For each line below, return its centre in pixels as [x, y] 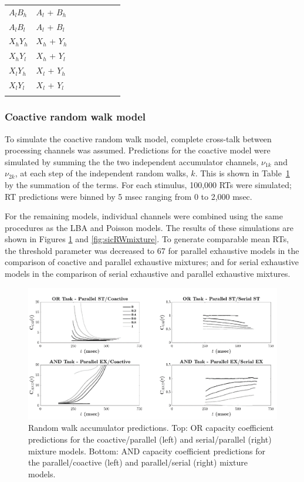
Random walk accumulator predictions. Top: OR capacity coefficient [151, 428]
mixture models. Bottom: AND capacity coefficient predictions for [147, 451]
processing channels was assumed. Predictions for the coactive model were [138, 150]
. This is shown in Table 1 [242, 173]
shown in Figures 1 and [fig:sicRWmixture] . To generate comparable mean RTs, [147, 239]
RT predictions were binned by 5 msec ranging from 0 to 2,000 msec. [129, 196]
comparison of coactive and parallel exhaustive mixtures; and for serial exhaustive [152, 262]
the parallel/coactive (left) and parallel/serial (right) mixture [138, 462]
